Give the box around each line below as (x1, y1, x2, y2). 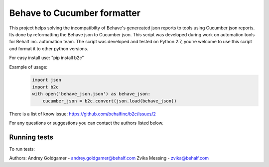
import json (32, 77, 62, 83)
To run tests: (9, 146, 35, 152)
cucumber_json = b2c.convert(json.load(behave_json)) (42, 98, 177, 104)
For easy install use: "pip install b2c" (9, 55, 84, 61)
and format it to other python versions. (9, 45, 88, 52)
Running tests (9, 133, 54, 141)
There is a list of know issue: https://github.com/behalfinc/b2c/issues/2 (9, 111, 156, 117)
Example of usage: (9, 64, 48, 70)
